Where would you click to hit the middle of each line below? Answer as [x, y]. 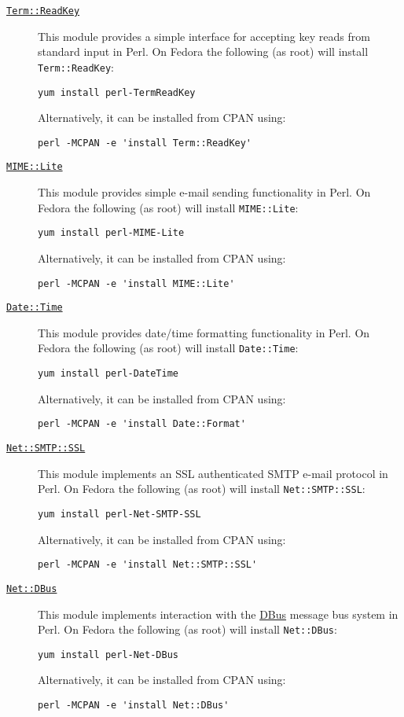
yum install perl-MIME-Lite [111, 233]
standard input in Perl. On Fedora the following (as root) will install [203, 51]
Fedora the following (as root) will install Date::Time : [168, 348]
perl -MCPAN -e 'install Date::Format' [142, 424]
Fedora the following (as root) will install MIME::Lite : [168, 207]
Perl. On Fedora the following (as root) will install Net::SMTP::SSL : [202, 489]
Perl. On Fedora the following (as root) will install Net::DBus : [187, 629]
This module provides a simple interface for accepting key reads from [204, 36]
